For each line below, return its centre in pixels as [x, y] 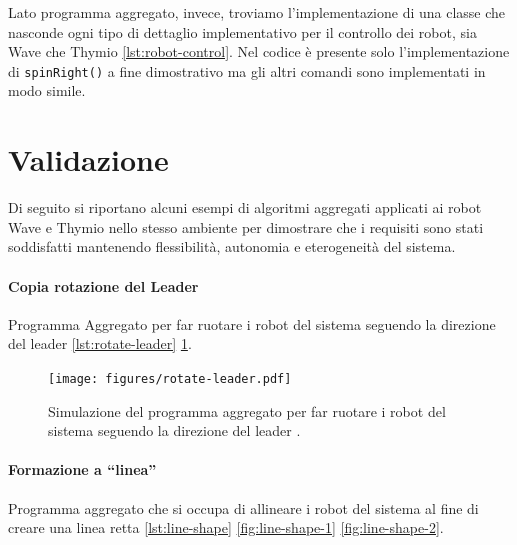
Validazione [88, 159]
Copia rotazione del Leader [103, 285]
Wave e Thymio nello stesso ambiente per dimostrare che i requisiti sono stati [246, 226]
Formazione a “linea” [82, 469]
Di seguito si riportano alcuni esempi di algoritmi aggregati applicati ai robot [245, 207]
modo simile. [47, 90]
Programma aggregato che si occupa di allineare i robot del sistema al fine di [243, 507]
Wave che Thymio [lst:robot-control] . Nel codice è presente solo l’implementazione [259, 51]
